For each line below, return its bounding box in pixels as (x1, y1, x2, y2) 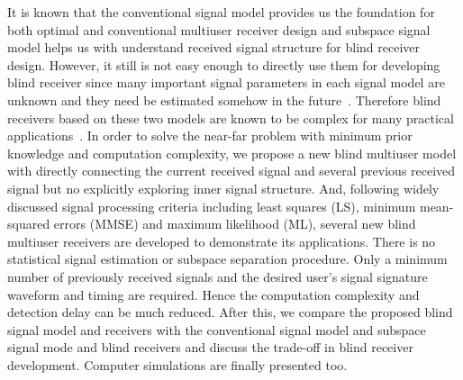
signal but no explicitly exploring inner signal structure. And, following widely (7, 178, 440, 197)
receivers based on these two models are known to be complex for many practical (7, 108, 454, 127)
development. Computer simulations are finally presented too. (7, 355, 348, 374)
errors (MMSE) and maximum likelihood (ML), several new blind (53, 214, 416, 233)
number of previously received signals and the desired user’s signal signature (7, 267, 428, 285)
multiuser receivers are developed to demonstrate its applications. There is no (7, 231, 436, 250)
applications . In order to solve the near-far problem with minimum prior (7, 126, 413, 145)
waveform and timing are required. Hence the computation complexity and (7, 285, 420, 303)
